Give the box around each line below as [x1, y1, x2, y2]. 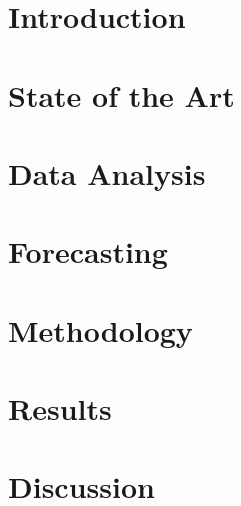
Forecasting [8, 231, 168, 272]
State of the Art [8, 74, 235, 115]
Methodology [8, 309, 193, 350]
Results [8, 388, 112, 429]
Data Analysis [8, 152, 206, 193]
